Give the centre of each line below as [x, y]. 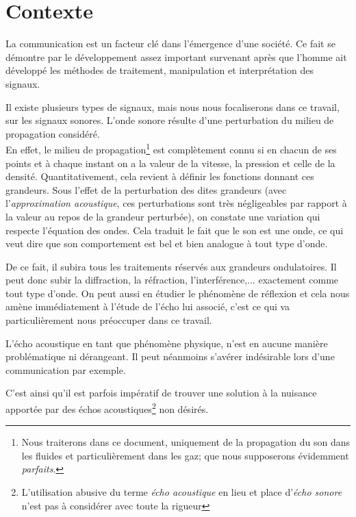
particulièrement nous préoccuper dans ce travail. [109, 320]
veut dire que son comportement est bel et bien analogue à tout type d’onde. [167, 243]
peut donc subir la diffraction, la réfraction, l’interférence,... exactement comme [172, 280]
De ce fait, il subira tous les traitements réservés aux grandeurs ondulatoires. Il [171, 266]
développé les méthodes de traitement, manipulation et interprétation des [160, 70]
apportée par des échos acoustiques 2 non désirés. [107, 408]
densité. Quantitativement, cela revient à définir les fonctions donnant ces [160, 176]
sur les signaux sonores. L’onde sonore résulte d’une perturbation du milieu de [170, 120]
